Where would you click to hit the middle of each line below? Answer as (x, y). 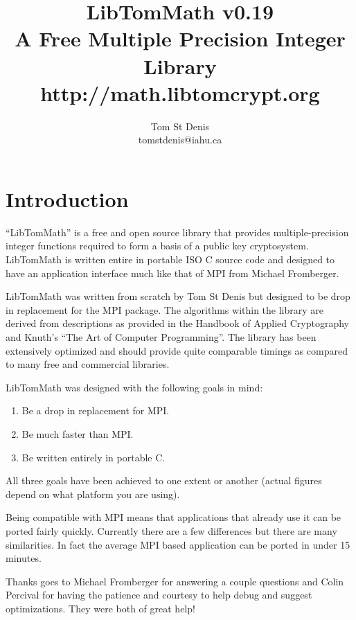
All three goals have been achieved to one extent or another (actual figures (164, 480)
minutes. (24, 558)
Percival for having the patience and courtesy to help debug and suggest (159, 595)
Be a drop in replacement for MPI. (96, 410)
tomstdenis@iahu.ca (180, 140)
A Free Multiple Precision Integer (180, 38)
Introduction (67, 198)
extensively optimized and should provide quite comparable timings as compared (177, 350)
